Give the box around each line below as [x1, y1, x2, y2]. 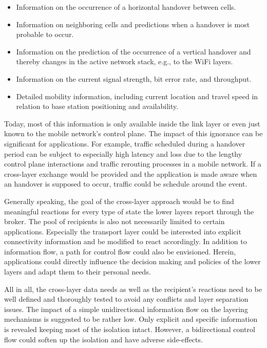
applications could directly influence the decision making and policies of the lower [4, 256, 261, 267]
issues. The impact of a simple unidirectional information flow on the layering [4, 303, 248, 314]
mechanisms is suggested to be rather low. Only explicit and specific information [4, 314, 258, 324]
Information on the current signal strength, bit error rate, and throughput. [16, 73, 252, 84]
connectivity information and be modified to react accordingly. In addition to [4, 236, 247, 247]
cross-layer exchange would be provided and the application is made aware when [4, 168, 257, 179]
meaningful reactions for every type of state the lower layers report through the [4, 206, 254, 216]
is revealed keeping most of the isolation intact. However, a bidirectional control [4, 324, 255, 335]
